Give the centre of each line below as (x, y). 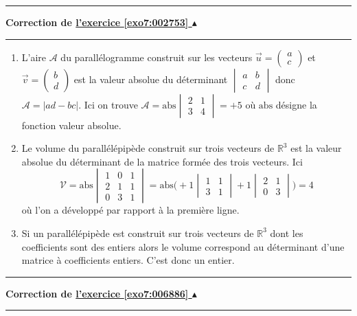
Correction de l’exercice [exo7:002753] (97, 22)
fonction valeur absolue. (71, 125)
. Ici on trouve (108, 104)
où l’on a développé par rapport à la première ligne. (130, 210)
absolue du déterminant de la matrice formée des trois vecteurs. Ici (162, 161)
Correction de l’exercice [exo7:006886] (97, 293)
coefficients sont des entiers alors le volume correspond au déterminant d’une (183, 246)
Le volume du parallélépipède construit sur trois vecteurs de (148, 148)
